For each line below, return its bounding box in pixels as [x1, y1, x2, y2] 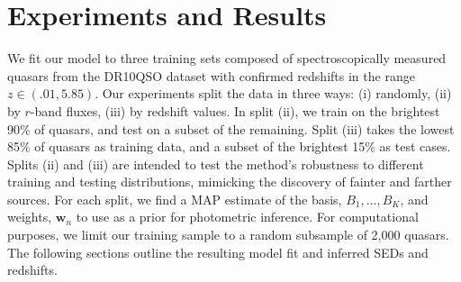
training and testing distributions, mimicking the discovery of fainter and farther [7, 172, 452, 191]
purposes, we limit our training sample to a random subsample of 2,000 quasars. [7, 225, 449, 244]
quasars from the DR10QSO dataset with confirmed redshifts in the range [7, 66, 415, 85]
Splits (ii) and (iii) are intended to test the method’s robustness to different [7, 154, 424, 173]
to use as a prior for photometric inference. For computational [76, 207, 419, 226]
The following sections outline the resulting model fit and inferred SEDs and [7, 242, 429, 261]
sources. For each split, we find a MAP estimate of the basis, [7, 189, 342, 208]
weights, [7, 207, 52, 226]
